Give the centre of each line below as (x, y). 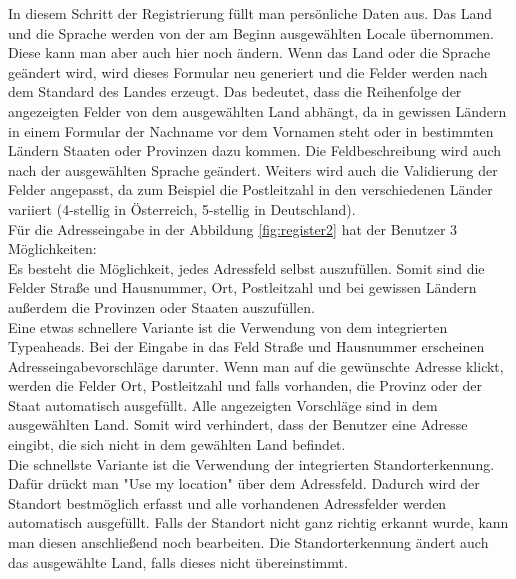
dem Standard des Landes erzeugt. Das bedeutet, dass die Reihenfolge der (235, 91)
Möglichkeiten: (52, 248)
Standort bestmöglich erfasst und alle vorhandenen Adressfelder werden (227, 502)
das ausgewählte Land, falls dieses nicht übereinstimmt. (178, 561)
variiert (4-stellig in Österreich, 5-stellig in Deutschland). (182, 208)
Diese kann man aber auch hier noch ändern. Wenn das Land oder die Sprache (249, 52)
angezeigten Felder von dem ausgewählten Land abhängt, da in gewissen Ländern (257, 110)
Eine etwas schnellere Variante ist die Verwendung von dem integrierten (228, 326)
